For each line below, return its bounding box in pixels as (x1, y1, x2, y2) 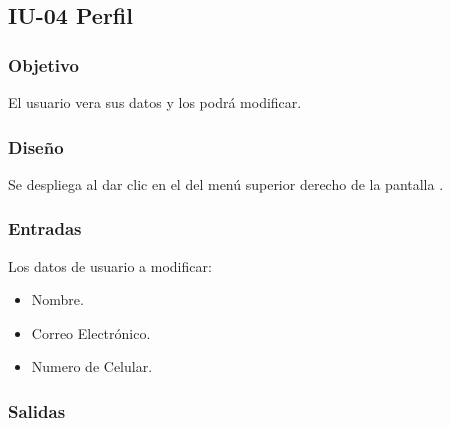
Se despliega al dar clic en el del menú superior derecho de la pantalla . (8, 173, 444, 194)
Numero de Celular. (31, 356, 153, 377)
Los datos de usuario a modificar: (8, 255, 212, 276)
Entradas (8, 216, 82, 241)
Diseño (8, 134, 64, 159)
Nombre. (31, 289, 84, 310)
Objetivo (8, 52, 79, 77)
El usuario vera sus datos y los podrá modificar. (8, 92, 302, 112)
